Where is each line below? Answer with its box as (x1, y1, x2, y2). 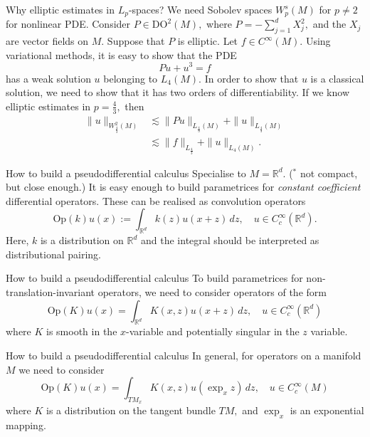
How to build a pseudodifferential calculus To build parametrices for (6, 270, 303, 285)
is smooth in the (46, 324, 117, 339)
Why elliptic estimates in (6, 2, 115, 16)
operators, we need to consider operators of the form (97, 284, 327, 299)
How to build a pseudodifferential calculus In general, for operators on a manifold (6, 347, 361, 362)
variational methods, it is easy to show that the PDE (6, 47, 237, 62)
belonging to (103, 70, 158, 85)
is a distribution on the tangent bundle (46, 403, 216, 418)
